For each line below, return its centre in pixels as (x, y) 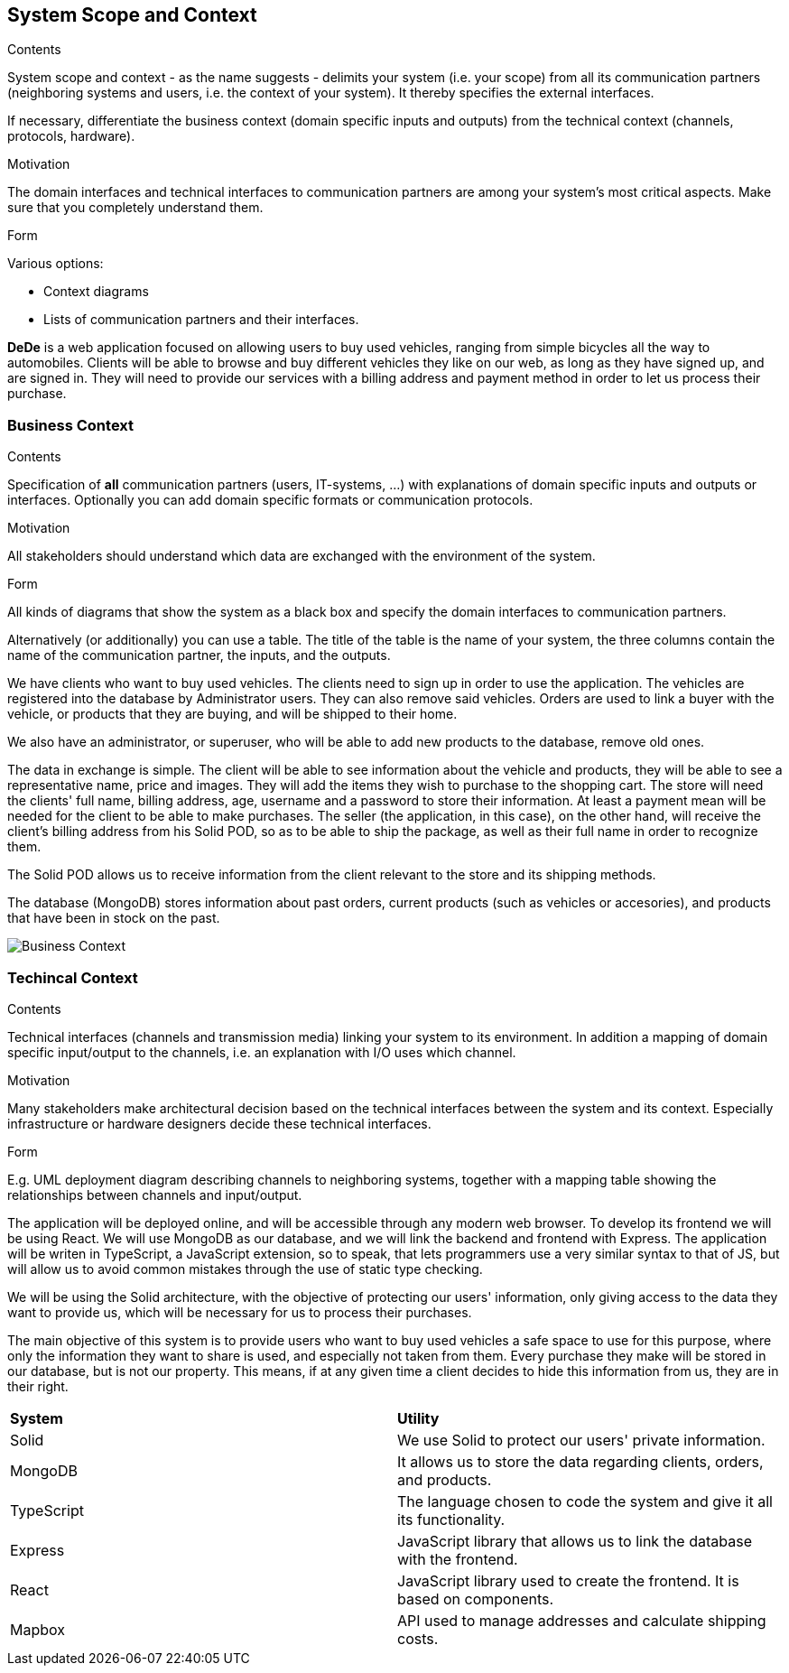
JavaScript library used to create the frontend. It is (568, 1580)
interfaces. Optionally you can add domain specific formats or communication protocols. (270, 500)
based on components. (476, 1599)
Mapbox (37, 1629)
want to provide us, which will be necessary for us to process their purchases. (240, 1312)
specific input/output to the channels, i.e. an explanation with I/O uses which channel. (262, 1052)
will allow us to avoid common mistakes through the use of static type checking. (245, 1269)
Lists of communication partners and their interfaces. (201, 320)
